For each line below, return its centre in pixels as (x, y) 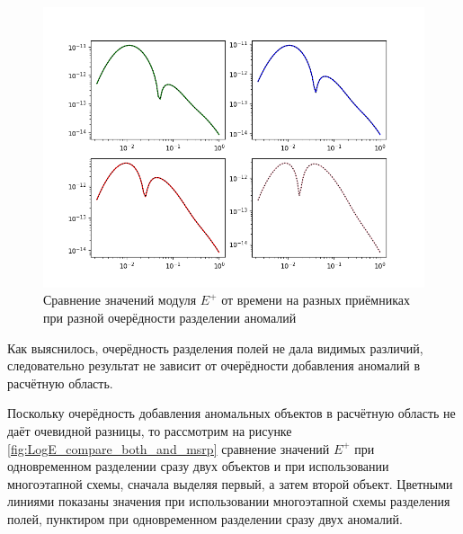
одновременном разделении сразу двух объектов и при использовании (198, 466)
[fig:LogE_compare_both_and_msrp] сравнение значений (169, 448)
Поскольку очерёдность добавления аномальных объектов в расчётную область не (231, 413)
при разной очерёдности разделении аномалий (170, 318)
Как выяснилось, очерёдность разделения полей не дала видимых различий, (215, 347)
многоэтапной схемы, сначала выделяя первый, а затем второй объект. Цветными (230, 483)
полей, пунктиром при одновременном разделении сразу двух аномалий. (205, 518)
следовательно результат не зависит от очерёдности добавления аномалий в (214, 365)
